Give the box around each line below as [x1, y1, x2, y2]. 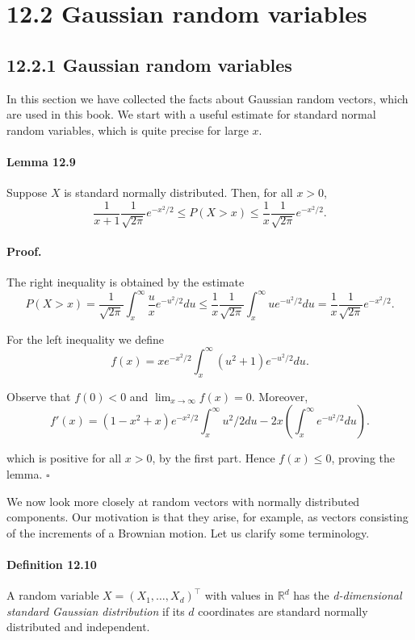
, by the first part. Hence [152, 450, 275, 466]
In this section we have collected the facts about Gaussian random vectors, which [6, 90, 409, 107]
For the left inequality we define [6, 330, 165, 347]
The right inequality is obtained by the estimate [6, 274, 245, 290]
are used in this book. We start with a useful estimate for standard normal [6, 106, 376, 123]
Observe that [6, 387, 71, 404]
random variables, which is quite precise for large [6, 121, 249, 138]
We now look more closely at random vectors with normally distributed [6, 492, 360, 509]
